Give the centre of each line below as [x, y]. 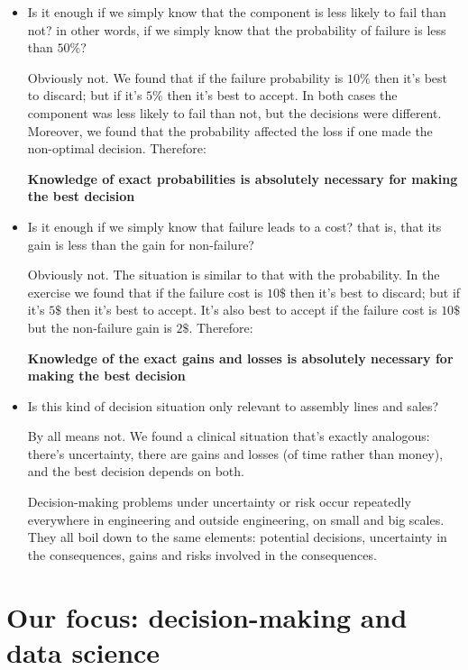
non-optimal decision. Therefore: [117, 148]
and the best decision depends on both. [136, 471]
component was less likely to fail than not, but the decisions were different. [234, 112]
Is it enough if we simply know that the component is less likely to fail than [237, 12]
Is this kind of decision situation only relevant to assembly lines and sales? [233, 405]
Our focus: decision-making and [207, 616]
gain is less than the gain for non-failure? [141, 244]
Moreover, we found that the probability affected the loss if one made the [230, 130]
